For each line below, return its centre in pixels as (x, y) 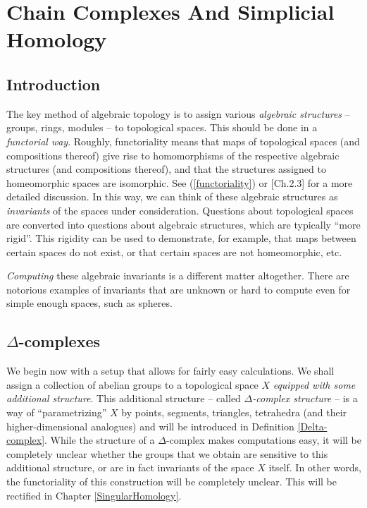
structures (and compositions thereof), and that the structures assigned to (166, 169)
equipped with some (314, 384)
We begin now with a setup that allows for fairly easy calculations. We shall (170, 371)
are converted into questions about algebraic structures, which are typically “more (183, 224)
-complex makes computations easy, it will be (263, 440)
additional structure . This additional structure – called (124, 398)
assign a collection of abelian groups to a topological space (132, 384)
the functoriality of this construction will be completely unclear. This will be (172, 482)
